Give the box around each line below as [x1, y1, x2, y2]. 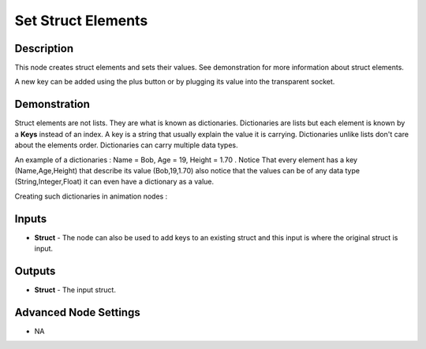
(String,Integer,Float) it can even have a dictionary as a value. [14, 177, 215, 187]
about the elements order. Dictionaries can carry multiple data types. [14, 140, 238, 150]
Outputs [14, 264, 56, 277]
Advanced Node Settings [14, 306, 141, 319]
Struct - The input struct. [34, 284, 116, 295]
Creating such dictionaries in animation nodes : [14, 191, 168, 201]
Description [14, 42, 74, 55]
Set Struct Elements [14, 12, 148, 29]
